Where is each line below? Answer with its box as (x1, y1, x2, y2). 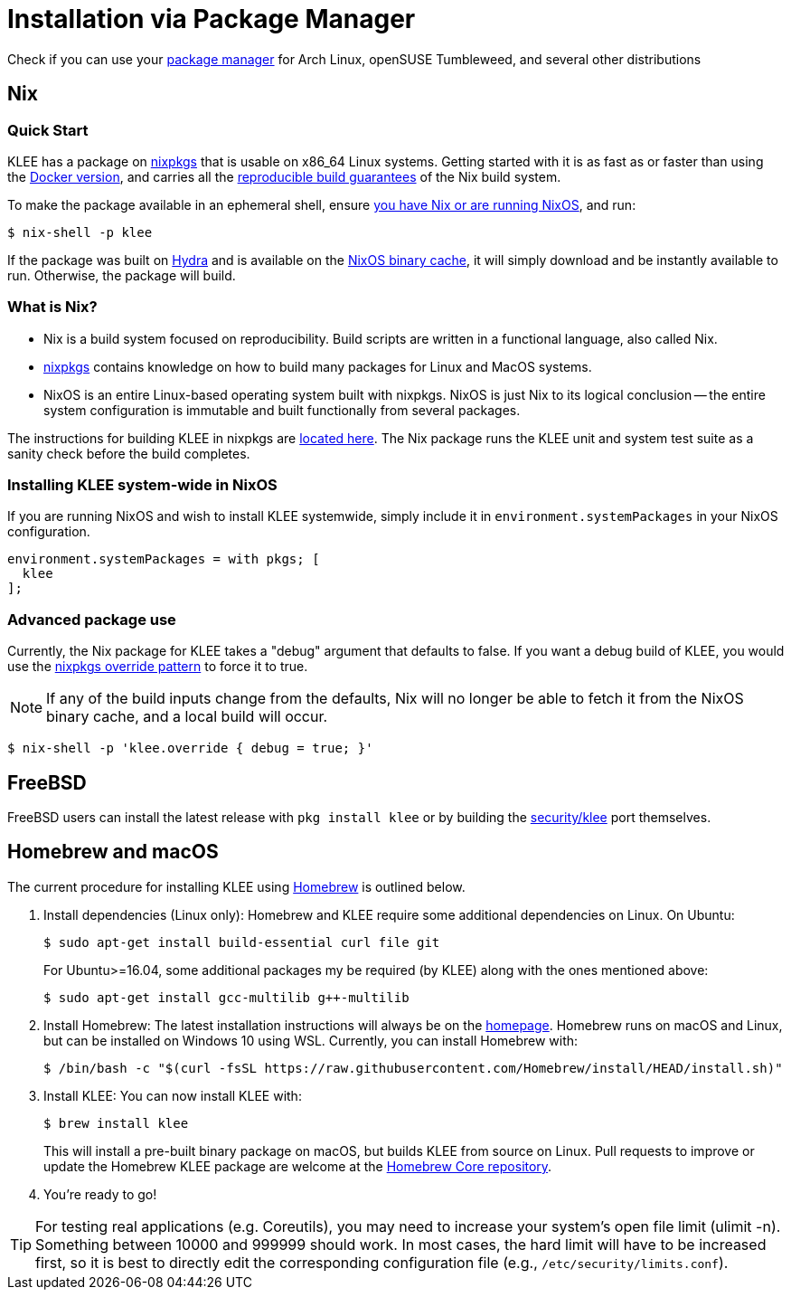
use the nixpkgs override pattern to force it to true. (7, 658, 308, 675)
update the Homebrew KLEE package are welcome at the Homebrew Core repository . (43, 1158, 552, 1174)
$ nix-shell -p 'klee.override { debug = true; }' (7, 741, 373, 756)
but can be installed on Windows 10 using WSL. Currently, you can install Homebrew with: (43, 1032, 579, 1048)
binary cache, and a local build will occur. (46, 707, 328, 726)
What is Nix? (7, 298, 98, 317)
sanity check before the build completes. (7, 445, 250, 461)
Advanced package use (7, 610, 176, 629)
